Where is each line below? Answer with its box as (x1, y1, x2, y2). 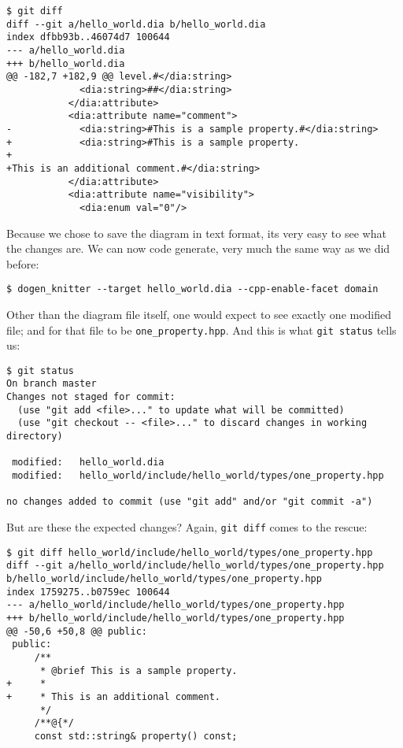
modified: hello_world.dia (12, 457, 165, 468)
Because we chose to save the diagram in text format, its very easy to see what (6, 224, 386, 241)
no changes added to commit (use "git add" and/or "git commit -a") (6, 496, 373, 508)
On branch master (6, 378, 97, 390)
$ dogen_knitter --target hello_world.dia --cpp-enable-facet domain (6, 283, 379, 295)
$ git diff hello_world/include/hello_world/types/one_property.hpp (6, 546, 373, 558)
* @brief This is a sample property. (39, 665, 238, 676)
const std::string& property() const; (34, 730, 238, 742)
